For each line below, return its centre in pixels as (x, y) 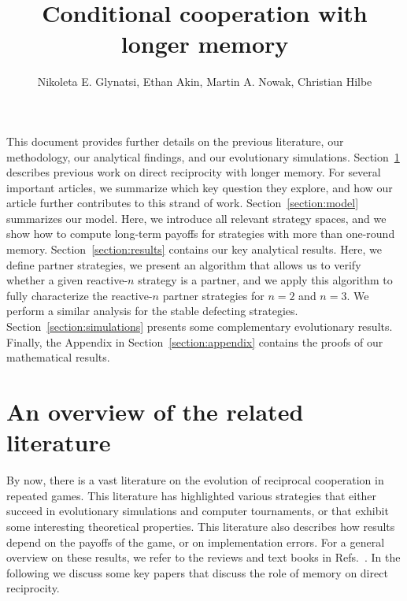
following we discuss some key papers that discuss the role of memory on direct (197, 572)
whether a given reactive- (67, 280)
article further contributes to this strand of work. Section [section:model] (183, 203)
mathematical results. (58, 357)
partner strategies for (213, 295)
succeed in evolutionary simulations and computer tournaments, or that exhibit (198, 511)
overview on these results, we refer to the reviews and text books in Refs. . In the (203, 557)
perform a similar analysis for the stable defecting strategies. (152, 311)
